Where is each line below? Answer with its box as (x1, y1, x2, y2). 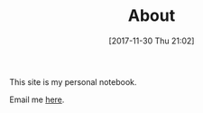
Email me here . (9, 94, 65, 105)
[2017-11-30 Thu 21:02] (108, 35, 195, 46)
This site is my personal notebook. (9, 76, 137, 87)
